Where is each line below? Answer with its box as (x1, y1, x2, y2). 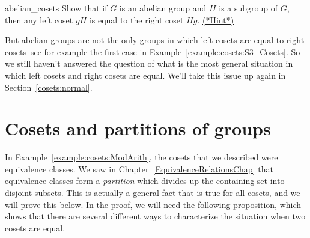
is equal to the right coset (89, 13, 184, 26)
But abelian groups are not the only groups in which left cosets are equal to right (5, 34, 305, 46)
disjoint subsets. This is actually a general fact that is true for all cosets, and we (5, 186, 300, 199)
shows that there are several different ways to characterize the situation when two (5, 210, 306, 222)
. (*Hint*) (197, 13, 234, 26)
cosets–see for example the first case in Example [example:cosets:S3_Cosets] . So (5, 45, 300, 58)
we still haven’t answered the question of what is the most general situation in (5, 57, 293, 70)
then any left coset (5, 13, 73, 26)
